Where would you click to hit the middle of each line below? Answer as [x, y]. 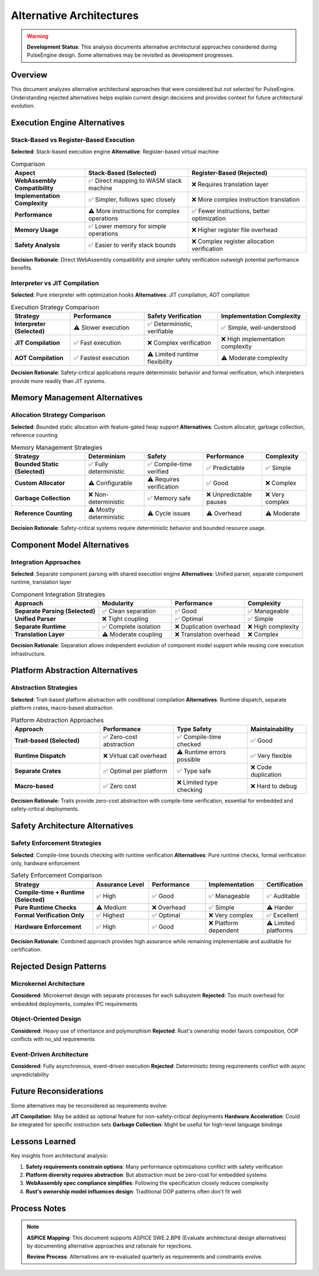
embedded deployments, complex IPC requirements [74, 1004]
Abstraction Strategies [44, 688]
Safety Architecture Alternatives [72, 826]
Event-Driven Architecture [50, 1054]
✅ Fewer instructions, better [231, 211]
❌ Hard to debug [274, 786]
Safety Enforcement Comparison [56, 875]
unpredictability [30, 1074]
